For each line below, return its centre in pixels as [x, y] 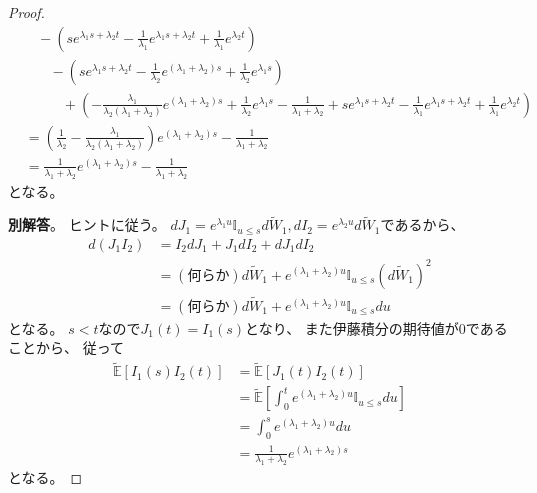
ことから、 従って [66, 347]
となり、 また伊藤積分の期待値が [352, 327]
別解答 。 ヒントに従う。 [87, 224]
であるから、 [422, 224]
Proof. [26, 12]
